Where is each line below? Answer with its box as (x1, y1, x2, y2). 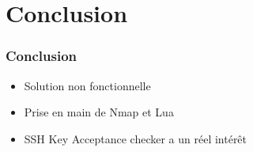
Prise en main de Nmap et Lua (24, 104, 174, 120)
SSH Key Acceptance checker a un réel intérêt (24, 130, 247, 146)
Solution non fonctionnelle (24, 77, 151, 93)
